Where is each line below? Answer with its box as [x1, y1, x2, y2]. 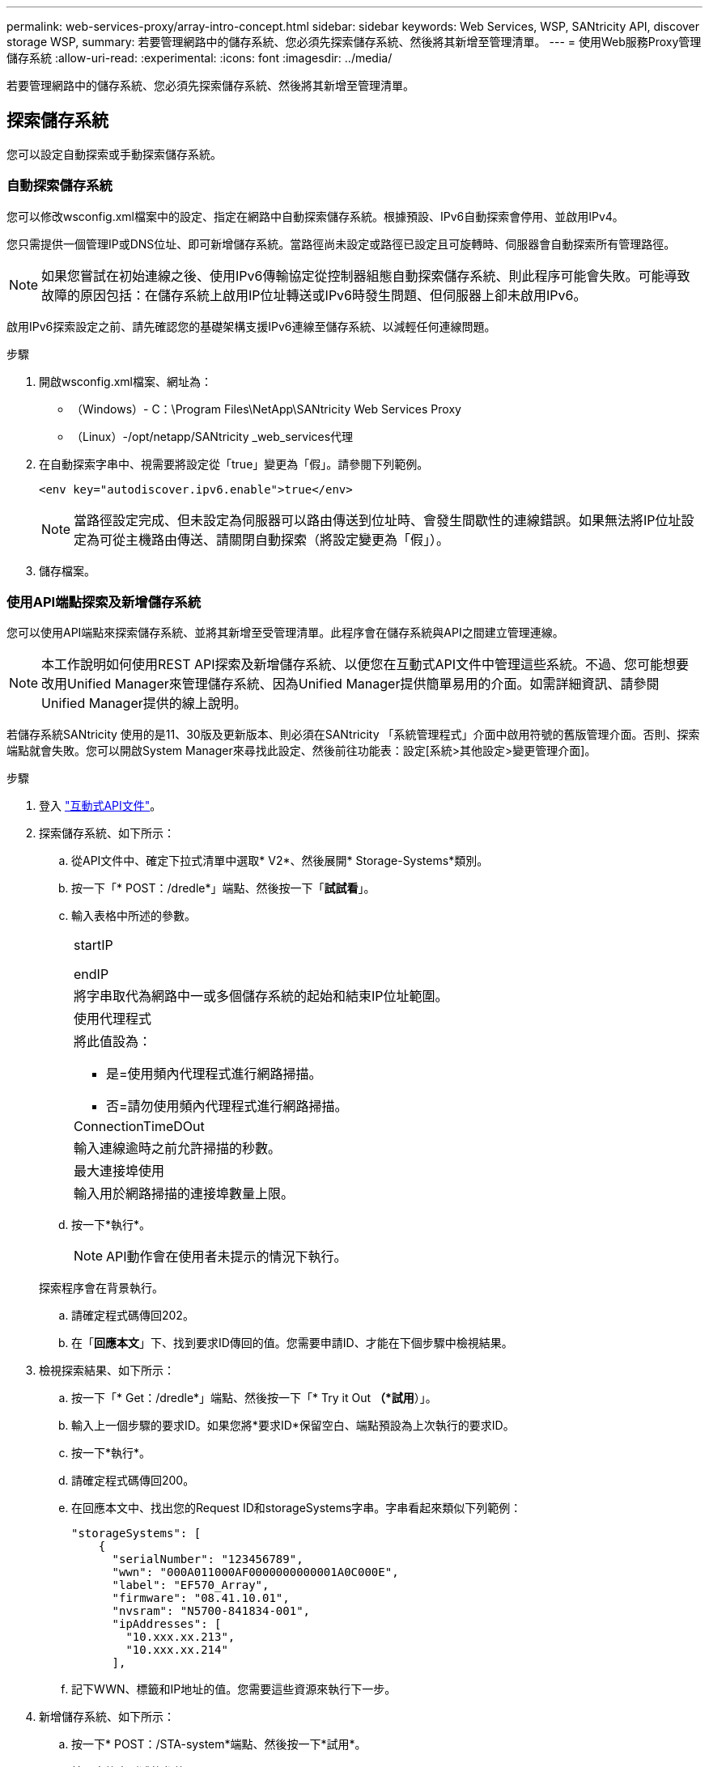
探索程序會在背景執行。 [39, 1281, 163, 1295]
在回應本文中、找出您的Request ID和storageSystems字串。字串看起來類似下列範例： [71, 1501, 522, 1515]
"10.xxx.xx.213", [125, 1630, 236, 1644]
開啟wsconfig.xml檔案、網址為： [39, 374, 212, 388]
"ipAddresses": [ [112, 1617, 222, 1631]
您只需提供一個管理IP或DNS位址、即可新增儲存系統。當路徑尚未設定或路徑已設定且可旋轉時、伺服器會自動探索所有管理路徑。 [6, 236, 676, 251]
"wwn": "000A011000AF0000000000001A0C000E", [112, 1566, 399, 1579]
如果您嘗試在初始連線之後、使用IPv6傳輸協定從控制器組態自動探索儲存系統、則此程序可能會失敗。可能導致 [41, 267, 690, 284]
